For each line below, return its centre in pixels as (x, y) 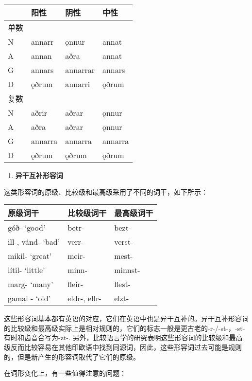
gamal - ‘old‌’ (29, 298)
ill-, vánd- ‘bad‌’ (34, 242)
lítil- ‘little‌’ (26, 270)
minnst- (127, 270)
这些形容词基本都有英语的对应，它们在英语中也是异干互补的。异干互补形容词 (126, 318)
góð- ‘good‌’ (27, 228)
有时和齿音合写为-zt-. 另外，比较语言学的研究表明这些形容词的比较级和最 (120, 337)
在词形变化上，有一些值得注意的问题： (65, 373)
